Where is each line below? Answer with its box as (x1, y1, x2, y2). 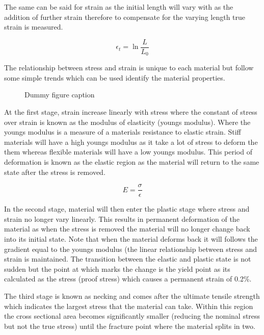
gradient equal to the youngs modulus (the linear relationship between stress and (4, 243, 257, 254)
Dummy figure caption (24, 89, 95, 100)
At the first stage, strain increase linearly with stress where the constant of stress (4, 107, 257, 117)
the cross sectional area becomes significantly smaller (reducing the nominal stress (4, 311, 260, 321)
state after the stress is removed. (4, 166, 105, 177)
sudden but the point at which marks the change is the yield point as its (4, 263, 230, 274)
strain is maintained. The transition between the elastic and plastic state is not (4, 253, 251, 264)
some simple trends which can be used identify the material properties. (4, 72, 225, 83)
